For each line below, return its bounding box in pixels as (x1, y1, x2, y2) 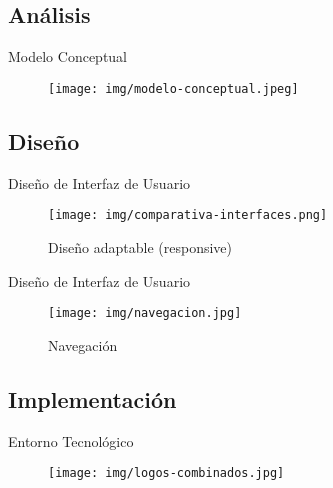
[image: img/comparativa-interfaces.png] (48, 208, 328, 223)
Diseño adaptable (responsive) (48, 236, 233, 257)
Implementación (8, 383, 177, 414)
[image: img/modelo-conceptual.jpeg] (48, 81, 299, 96)
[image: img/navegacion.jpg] (48, 306, 242, 321)
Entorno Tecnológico (8, 430, 134, 451)
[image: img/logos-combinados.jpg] (48, 466, 285, 481)
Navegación (48, 334, 118, 355)
